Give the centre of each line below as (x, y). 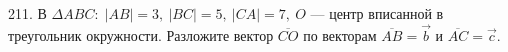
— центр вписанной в (377, 13)
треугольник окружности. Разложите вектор (141, 34)
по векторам (340, 34)
